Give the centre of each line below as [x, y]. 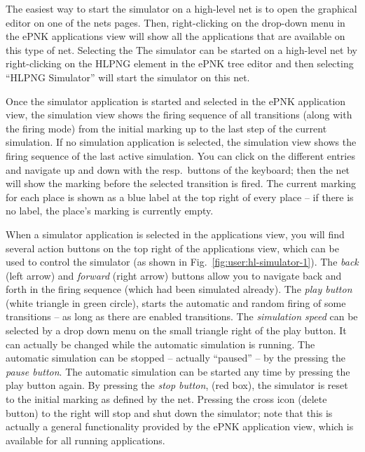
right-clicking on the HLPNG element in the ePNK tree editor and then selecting [180, 63]
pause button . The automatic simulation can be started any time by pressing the [178, 371]
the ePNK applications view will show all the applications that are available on [175, 36]
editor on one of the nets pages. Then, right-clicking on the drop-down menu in [175, 22]
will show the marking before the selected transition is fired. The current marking [181, 183]
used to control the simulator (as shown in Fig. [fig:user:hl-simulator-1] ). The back [182, 262]
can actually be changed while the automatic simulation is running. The [160, 344]
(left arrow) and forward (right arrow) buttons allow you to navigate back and [174, 275]
